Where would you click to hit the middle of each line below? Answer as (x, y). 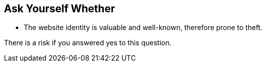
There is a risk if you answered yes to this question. (88, 43)
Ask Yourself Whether (60, 9)
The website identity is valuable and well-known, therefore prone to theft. (143, 28)
